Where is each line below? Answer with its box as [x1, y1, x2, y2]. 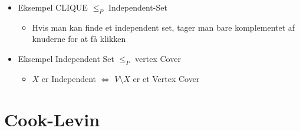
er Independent [41, 72, 97, 84]
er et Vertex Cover [133, 72, 200, 84]
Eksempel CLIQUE [18, 1, 88, 13]
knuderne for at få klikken [32, 32, 126, 45]
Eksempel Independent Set [18, 52, 115, 64]
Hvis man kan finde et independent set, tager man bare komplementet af [32, 21, 295, 33]
